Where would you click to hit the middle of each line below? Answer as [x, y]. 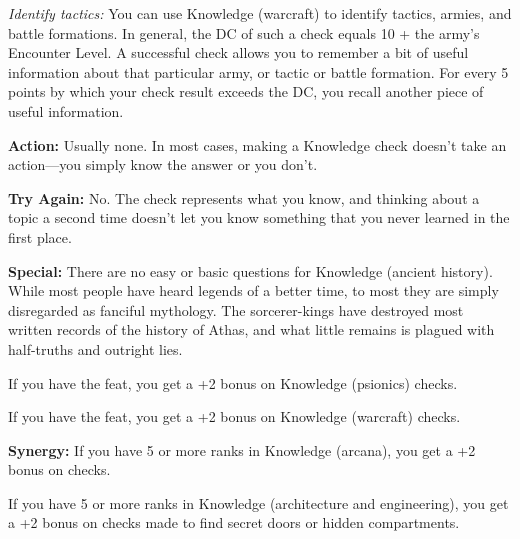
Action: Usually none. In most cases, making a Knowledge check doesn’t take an [257, 144]
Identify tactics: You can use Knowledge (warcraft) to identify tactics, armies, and [260, 13]
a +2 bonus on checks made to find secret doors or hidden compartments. [234, 522]
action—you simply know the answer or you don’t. [163, 164]
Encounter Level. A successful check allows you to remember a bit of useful [238, 52]
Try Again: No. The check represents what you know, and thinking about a [244, 197]
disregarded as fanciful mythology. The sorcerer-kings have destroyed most [236, 309]
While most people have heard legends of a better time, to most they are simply [253, 290]
